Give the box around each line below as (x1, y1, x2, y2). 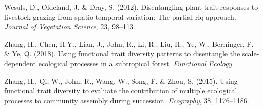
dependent (4, 58, 36, 68)
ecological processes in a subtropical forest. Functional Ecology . (38, 58, 234, 68)
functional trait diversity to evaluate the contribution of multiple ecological (4, 85, 237, 96)
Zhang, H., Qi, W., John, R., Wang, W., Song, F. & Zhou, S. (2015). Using (4, 75, 238, 86)
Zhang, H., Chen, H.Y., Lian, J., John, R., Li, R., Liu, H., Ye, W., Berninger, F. (4, 38, 254, 49)
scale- (242, 48, 259, 59)
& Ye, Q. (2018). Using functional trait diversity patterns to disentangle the (4, 48, 240, 59)
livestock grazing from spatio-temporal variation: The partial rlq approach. (4, 11, 236, 22)
